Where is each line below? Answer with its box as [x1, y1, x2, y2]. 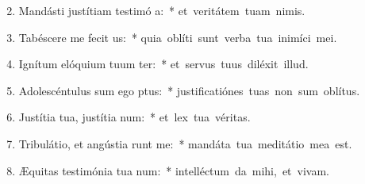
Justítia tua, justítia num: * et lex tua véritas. [18, 109, 251, 125]
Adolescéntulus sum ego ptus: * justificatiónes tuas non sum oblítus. [18, 82, 360, 98]
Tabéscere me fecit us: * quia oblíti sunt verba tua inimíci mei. [18, 29, 337, 45]
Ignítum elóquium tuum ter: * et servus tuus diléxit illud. [18, 56, 309, 72]
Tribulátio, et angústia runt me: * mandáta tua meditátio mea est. [18, 135, 352, 151]
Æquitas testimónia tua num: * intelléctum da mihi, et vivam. [18, 162, 329, 178]
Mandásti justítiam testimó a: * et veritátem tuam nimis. [18, 2, 305, 18]
